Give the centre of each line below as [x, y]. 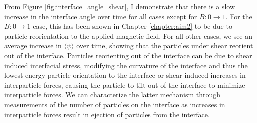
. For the [239, 16]
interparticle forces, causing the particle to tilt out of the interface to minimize [125, 85]
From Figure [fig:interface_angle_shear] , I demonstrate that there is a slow [119, 6]
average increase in [33, 46]
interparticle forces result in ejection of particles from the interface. [107, 114]
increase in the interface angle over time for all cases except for [101, 16]
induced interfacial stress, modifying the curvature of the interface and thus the [126, 65]
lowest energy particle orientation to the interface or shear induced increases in [125, 75]
